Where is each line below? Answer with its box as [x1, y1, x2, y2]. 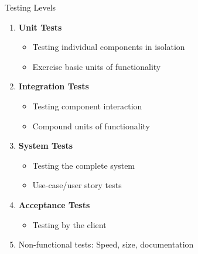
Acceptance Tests [18, 198, 90, 210]
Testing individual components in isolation [32, 41, 185, 53]
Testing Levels [5, 1, 56, 13]
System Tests [18, 139, 73, 152]
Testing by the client [32, 218, 107, 230]
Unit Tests [18, 21, 62, 33]
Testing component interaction [32, 99, 142, 112]
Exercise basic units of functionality [32, 60, 161, 72]
